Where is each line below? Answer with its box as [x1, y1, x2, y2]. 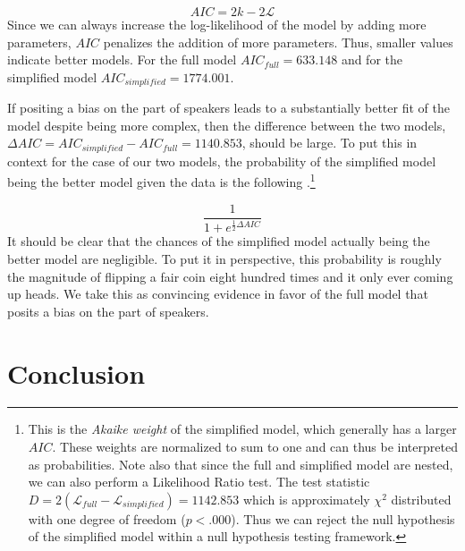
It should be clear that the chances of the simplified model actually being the [7, 232, 430, 250]
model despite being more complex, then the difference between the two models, [7, 115, 446, 134]
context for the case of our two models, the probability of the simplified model [7, 151, 436, 170]
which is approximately [243, 489, 370, 508]
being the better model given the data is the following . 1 [7, 170, 316, 191]
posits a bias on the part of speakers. [7, 301, 209, 320]
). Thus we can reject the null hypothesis [231, 509, 455, 528]
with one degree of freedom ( [28, 509, 186, 528]
